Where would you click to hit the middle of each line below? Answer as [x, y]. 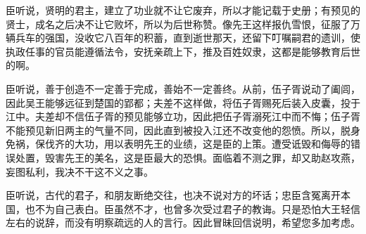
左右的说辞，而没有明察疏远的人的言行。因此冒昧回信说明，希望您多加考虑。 [183, 222]
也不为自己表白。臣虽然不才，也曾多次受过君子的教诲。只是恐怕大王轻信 [193, 208]
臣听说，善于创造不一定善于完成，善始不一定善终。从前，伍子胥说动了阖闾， [183, 88]
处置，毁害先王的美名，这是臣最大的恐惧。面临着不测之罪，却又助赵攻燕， [188, 157]
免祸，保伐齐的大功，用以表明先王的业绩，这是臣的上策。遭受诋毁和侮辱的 [178, 144]
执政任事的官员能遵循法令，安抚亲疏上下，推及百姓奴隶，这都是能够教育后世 [183, 51]
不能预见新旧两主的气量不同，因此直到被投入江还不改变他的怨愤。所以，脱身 [183, 130]
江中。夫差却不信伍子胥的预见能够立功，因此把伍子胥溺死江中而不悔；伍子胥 [183, 116]
